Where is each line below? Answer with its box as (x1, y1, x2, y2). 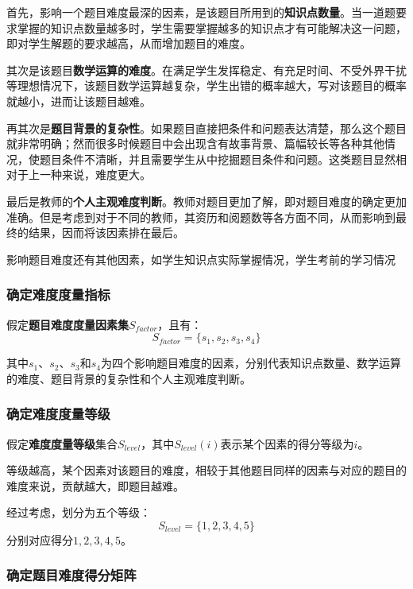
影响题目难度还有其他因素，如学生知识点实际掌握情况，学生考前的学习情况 (6, 250, 396, 267)
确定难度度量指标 (6, 285, 110, 304)
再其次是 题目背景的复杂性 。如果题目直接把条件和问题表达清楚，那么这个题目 (6, 119, 407, 136)
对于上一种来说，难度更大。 (6, 166, 151, 183)
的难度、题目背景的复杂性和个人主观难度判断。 (6, 370, 251, 386)
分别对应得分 (6, 531, 73, 548)
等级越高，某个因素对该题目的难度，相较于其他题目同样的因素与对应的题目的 (6, 462, 407, 479)
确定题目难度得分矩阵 (6, 565, 137, 585)
